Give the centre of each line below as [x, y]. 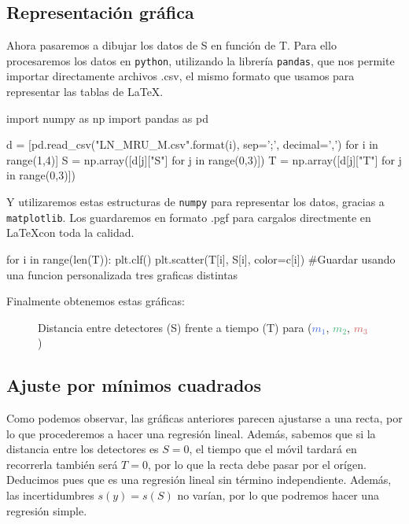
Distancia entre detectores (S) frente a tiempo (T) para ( [175, 327]
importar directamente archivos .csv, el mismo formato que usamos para [181, 76]
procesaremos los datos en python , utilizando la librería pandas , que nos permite [201, 60]
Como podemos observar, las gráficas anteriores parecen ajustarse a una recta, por [204, 418]
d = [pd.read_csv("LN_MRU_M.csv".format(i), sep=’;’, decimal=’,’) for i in [192, 144]
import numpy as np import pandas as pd [108, 118]
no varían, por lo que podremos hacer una [278, 495]
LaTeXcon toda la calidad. [70, 232]
